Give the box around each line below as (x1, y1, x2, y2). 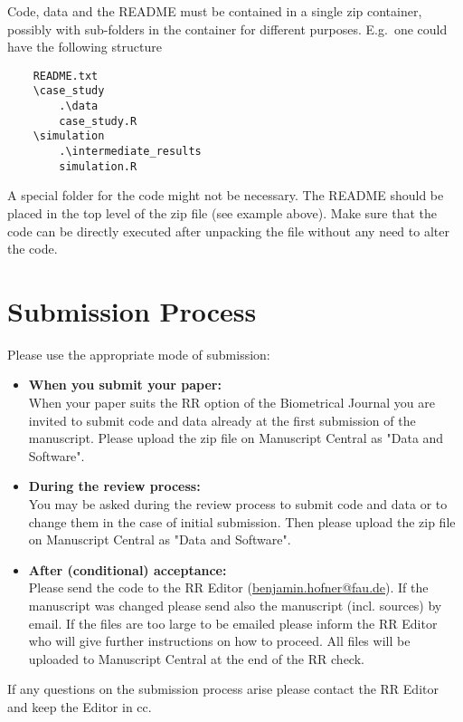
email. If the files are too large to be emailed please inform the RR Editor (28, 613, 438, 632)
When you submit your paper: (28, 375, 222, 394)
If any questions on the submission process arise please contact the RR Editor (7, 679, 439, 698)
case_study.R (59, 114, 137, 128)
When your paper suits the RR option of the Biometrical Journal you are (28, 393, 435, 412)
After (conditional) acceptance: (28, 560, 227, 579)
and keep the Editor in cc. (7, 697, 152, 716)
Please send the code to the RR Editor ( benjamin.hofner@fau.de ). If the (28, 578, 429, 597)
